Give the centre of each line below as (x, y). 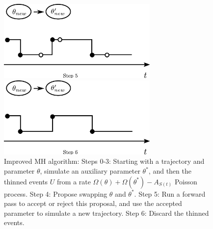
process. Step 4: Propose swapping (56, 193)
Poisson (186, 181)
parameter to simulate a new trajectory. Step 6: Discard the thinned (106, 213)
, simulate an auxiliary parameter (90, 171)
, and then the (170, 171)
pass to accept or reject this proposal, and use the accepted (93, 203)
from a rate (74, 181)
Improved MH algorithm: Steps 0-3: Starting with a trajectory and (104, 161)
